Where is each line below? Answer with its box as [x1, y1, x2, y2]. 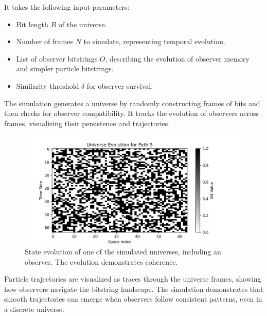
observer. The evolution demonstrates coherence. [25, 256, 178, 267]
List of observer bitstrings [16, 53, 98, 64]
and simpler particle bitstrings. [16, 63, 114, 74]
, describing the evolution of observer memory [105, 53, 250, 64]
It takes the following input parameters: [4, 2, 130, 12]
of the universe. [58, 18, 107, 29]
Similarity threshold [16, 80, 79, 91]
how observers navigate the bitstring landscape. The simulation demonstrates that [4, 283, 263, 294]
